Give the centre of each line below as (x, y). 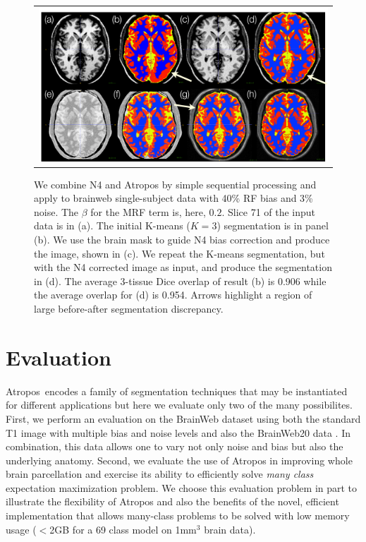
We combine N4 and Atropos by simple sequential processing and (175, 184)
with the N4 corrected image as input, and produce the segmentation (183, 267)
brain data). (230, 529)
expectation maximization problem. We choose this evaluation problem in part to (182, 487)
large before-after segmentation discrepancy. (129, 308)
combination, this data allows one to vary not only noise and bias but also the (175, 446)
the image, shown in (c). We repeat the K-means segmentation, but (179, 253)
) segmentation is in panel (273, 225)
